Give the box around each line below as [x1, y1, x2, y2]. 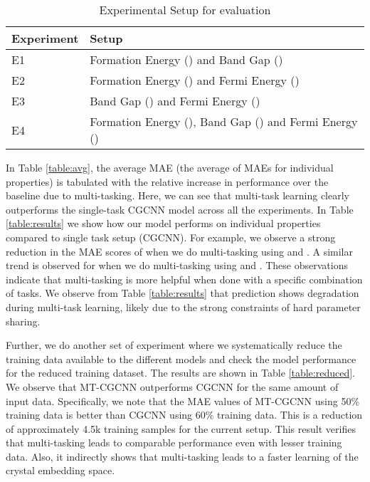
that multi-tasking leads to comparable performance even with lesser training [6, 435, 342, 450]
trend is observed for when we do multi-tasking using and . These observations [6, 258, 348, 273]
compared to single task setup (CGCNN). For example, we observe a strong [6, 229, 336, 244]
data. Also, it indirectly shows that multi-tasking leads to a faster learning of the [6, 449, 359, 463]
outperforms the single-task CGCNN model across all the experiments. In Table [6, 201, 354, 216]
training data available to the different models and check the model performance [6, 351, 356, 366]
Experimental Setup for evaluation [99, 1, 271, 18]
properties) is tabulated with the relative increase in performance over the [6, 174, 329, 189]
